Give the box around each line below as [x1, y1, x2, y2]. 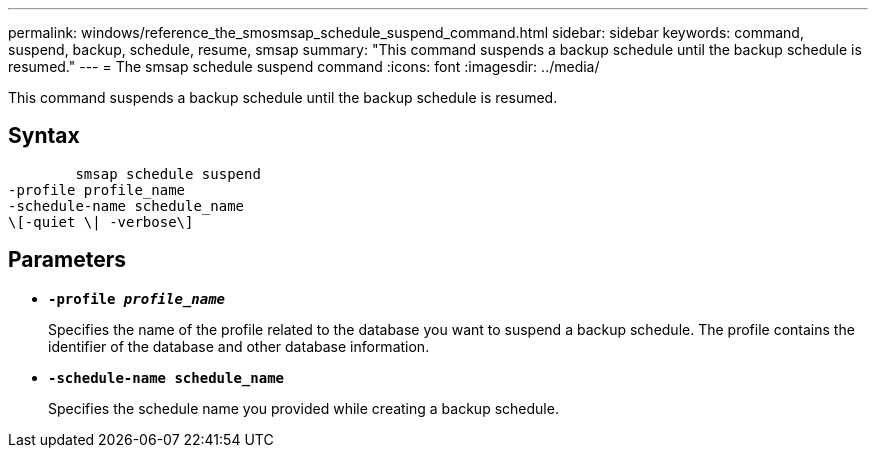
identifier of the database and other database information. [48, 337, 430, 355]
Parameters [8, 247, 126, 273]
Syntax [8, 123, 80, 149]
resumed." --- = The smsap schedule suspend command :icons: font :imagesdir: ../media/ [8, 58, 600, 75]
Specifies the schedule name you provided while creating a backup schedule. [48, 399, 559, 417]
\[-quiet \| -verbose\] [8, 213, 194, 230]
